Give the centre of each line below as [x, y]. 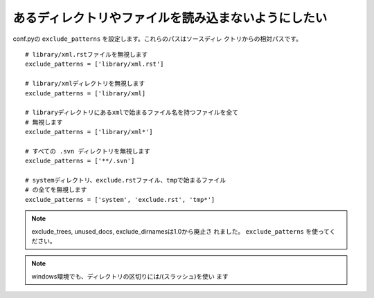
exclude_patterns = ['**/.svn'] [80, 161]
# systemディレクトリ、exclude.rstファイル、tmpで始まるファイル [126, 180]
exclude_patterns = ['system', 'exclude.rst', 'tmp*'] [120, 199]
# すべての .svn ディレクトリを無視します [88, 151]
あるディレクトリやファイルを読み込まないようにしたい [170, 18]
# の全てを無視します [56, 190]
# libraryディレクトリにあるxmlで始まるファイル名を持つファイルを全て [132, 113]
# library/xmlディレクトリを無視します [85, 84]
